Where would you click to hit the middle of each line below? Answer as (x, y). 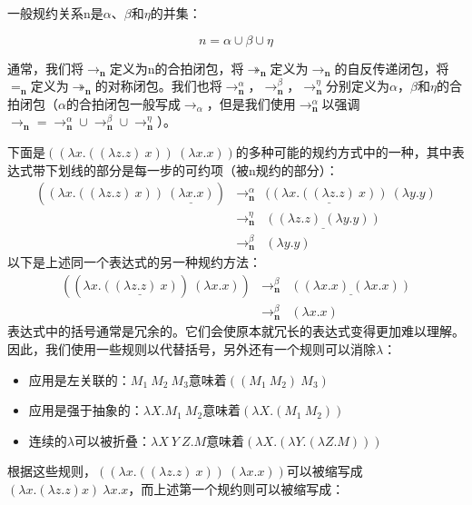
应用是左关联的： (79, 379)
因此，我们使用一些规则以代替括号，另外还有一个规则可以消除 (192, 349)
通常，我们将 (45, 68)
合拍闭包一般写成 (129, 103)
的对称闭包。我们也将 (158, 86)
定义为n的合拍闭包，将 (177, 68)
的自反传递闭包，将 (392, 68)
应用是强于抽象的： (86, 410)
